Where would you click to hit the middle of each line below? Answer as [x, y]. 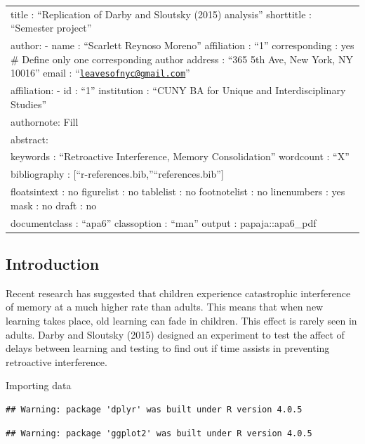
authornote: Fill [45, 121]
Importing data [39, 385]
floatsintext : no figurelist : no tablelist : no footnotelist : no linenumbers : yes [178, 191]
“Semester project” [51, 28]
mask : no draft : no [54, 205]
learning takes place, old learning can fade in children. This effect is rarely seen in [181, 321]
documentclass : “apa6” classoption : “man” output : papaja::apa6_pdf [164, 222]
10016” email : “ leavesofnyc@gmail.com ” [100, 73]
